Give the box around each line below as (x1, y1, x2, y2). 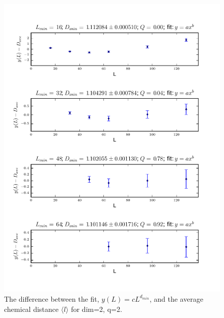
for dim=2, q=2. (71, 303, 122, 314)
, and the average (149, 293, 204, 304)
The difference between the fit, (4, 293, 99, 304)
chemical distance (4, 303, 59, 314)
